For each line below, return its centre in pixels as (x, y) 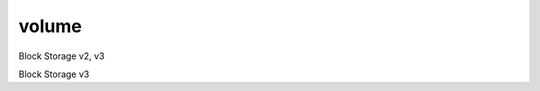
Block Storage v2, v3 (61, 56)
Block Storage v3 (54, 74)
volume (50, 26)
